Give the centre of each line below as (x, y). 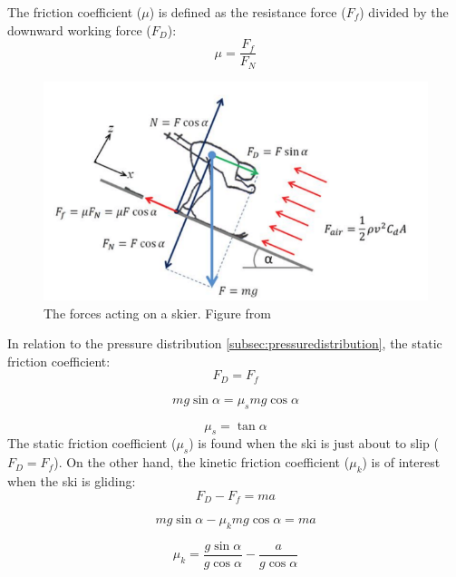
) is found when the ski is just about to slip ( (314, 443)
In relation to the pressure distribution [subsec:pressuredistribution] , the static (225, 343)
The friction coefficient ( (75, 12)
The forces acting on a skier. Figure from (157, 313)
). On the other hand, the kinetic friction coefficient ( (202, 462)
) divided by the (404, 12)
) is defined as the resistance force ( (247, 12)
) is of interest (401, 462)
